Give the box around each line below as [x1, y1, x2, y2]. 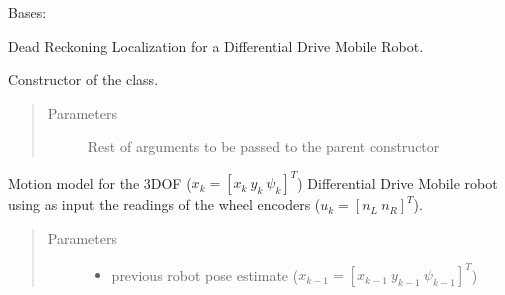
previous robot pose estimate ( [111, 264, 299, 285]
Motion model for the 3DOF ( [8, 172, 192, 193]
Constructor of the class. [8, 69, 159, 90]
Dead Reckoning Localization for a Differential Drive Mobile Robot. [8, 35, 424, 56]
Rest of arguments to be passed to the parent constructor [87, 136, 440, 157]
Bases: [8, 2, 47, 22]
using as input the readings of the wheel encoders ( [8, 194, 321, 215]
